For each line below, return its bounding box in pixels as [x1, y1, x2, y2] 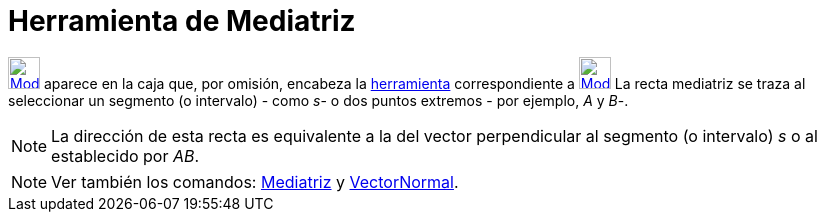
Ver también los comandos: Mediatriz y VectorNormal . [51, 171, 459, 192]
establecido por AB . [51, 145, 200, 166]
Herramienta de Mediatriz [8, 4, 356, 38]
